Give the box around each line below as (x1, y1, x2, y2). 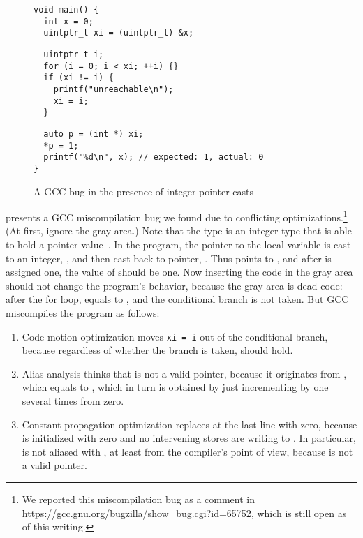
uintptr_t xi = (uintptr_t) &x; (43, 28, 194, 38)
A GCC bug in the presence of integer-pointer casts (34, 184, 254, 198)
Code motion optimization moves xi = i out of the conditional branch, (22, 329, 328, 343)
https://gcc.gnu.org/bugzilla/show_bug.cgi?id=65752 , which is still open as (22, 505, 347, 520)
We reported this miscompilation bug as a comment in (22, 491, 255, 506)
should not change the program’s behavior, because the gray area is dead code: (6, 278, 343, 292)
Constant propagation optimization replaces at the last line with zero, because (22, 417, 357, 431)
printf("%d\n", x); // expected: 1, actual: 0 (43, 152, 264, 163)
